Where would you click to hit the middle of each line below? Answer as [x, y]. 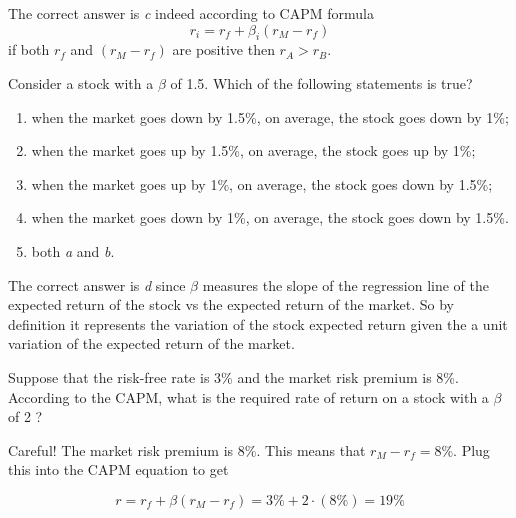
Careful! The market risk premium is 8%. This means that [187, 449]
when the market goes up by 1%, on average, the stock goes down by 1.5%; [262, 183]
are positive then [223, 49]
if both [29, 49]
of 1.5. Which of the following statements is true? [321, 82]
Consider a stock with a [81, 82]
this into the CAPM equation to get [118, 469]
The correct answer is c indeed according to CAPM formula [191, 13]
